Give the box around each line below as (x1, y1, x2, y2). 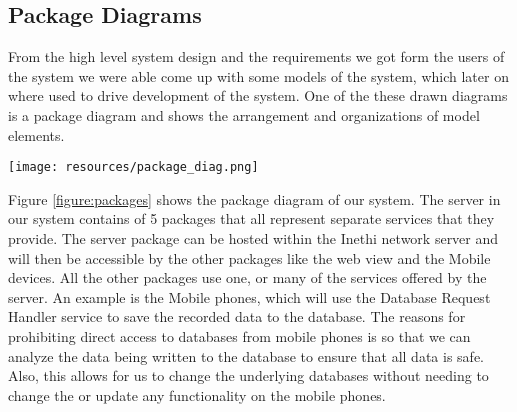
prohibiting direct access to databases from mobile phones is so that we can (8, 325, 471, 346)
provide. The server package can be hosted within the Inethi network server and (8, 228, 499, 249)
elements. (8, 124, 65, 145)
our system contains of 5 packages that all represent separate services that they (8, 208, 495, 229)
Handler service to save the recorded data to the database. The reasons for (8, 306, 466, 327)
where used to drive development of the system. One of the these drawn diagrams (8, 85, 508, 106)
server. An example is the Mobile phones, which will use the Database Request (8, 286, 491, 307)
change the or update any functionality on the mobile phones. (8, 384, 386, 405)
